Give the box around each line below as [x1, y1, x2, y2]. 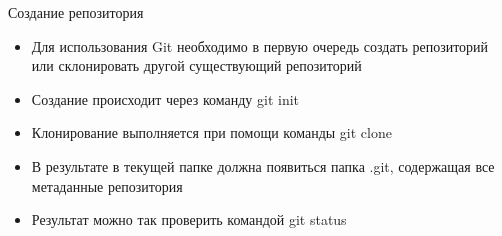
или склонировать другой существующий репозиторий [31, 55, 362, 76]
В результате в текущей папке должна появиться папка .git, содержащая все [31, 155, 495, 176]
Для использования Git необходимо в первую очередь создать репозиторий [31, 35, 489, 56]
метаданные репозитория [31, 175, 183, 196]
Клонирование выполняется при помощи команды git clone [31, 122, 392, 143]
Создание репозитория [8, 2, 144, 22]
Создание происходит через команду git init [31, 88, 300, 109]
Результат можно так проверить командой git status [31, 209, 347, 230]
